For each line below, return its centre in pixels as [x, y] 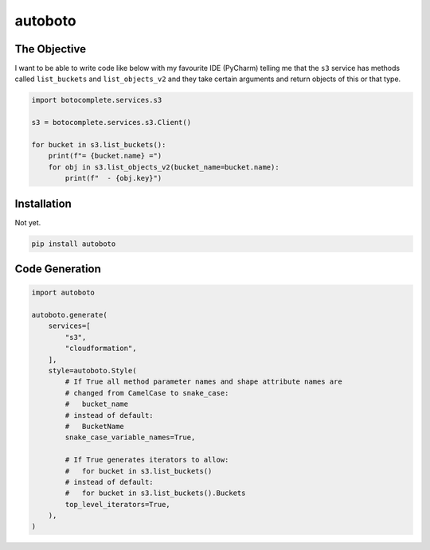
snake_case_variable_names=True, [130, 437]
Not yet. [28, 222]
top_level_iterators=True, [117, 504]
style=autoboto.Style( [92, 371]
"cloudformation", [101, 349]
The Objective [51, 49]
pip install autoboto [74, 244]
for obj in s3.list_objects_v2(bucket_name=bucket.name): [164, 167]
